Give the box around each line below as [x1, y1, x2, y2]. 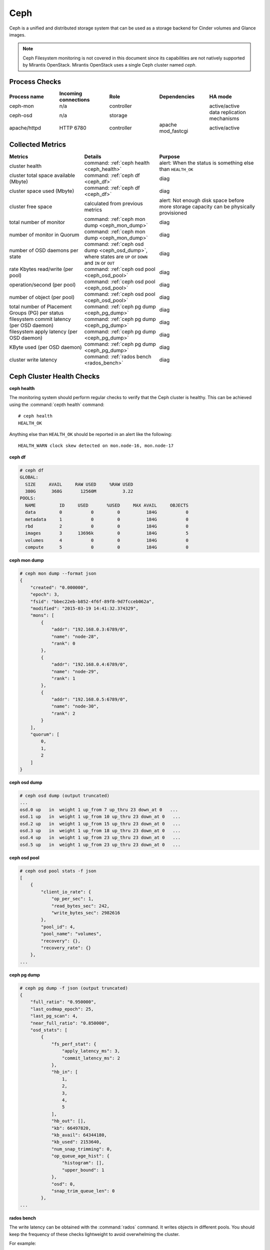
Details [84, 153, 101, 160]
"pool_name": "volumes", [40, 931, 102, 937]
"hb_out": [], [51, 1118, 86, 1124]
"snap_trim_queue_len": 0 [51, 1188, 115, 1194]
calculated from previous [84, 200, 143, 207]
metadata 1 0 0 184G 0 [25, 516, 189, 522]
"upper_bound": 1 [61, 1167, 104, 1172]
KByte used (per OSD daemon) [9, 343, 82, 350]
